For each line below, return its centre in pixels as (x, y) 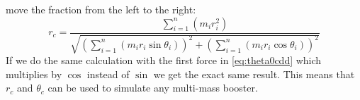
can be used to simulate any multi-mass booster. (153, 88)
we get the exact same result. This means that (254, 74)
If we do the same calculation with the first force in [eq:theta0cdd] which (164, 60)
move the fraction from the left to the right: (101, 9)
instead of (108, 74)
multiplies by (34, 74)
